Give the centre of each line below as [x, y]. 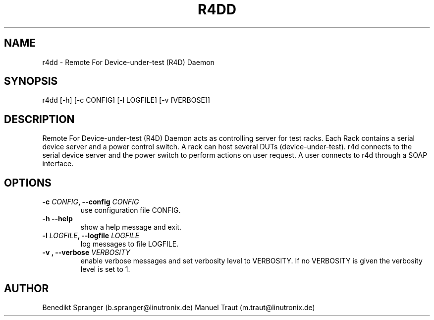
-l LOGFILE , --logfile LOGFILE [91, 236]
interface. [58, 164]
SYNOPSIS [31, 81]
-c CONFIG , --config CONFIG [91, 202]
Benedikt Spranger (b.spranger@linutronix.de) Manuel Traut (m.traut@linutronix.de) [179, 307]
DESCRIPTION [39, 119]
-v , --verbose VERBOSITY [86, 253]
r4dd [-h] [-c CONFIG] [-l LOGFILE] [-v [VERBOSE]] [126, 100]
